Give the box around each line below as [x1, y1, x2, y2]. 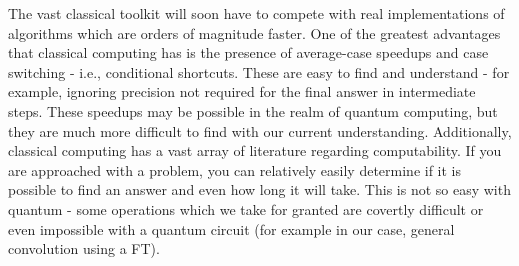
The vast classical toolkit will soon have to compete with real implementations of [8, 3, 505, 23]
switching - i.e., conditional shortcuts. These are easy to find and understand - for [8, 61, 510, 82]
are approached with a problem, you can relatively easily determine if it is [8, 159, 462, 180]
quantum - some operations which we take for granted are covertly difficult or [8, 198, 484, 219]
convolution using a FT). [8, 238, 160, 259]
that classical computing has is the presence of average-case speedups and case [8, 42, 489, 63]
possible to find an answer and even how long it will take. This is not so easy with [8, 179, 511, 200]
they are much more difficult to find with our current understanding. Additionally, [8, 120, 512, 141]
